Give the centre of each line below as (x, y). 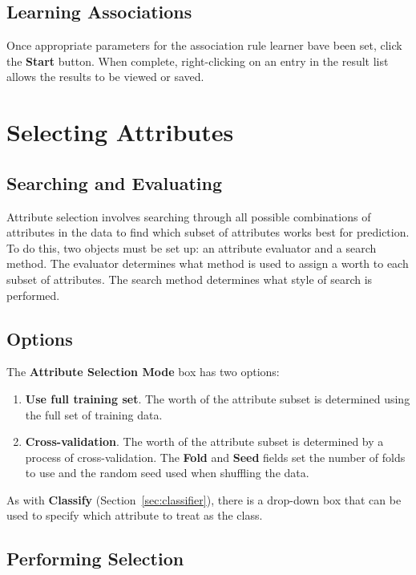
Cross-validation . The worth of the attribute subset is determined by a (204, 441)
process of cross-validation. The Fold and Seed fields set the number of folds (215, 457)
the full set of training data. (94, 414)
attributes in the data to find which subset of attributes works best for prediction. (208, 232)
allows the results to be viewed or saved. (105, 77)
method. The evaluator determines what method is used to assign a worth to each (208, 263)
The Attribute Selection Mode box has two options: (143, 372)
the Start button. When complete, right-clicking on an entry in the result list (198, 61)
